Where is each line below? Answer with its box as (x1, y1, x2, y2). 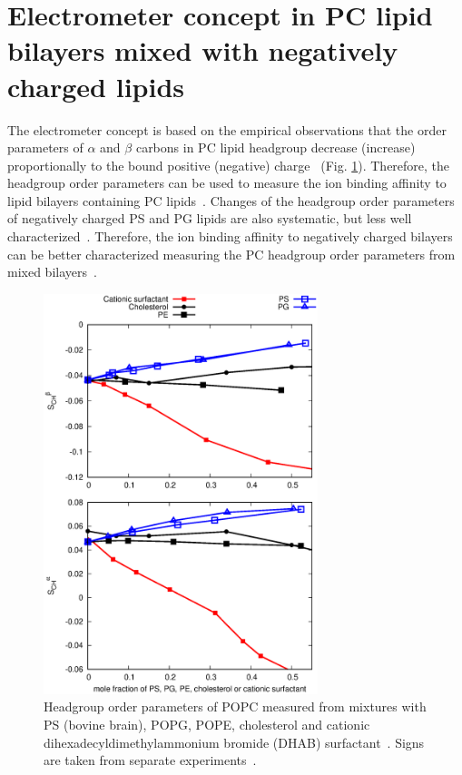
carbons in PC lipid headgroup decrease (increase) (135, 138, 416, 157)
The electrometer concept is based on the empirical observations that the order (7, 120, 447, 139)
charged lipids (7, 67, 184, 104)
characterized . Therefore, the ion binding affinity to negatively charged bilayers (7, 227, 453, 246)
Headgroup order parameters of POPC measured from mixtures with (44, 697, 427, 716)
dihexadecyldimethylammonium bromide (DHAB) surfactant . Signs (44, 732, 425, 751)
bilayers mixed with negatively (7, 32, 398, 69)
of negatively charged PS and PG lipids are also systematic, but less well (7, 209, 412, 228)
